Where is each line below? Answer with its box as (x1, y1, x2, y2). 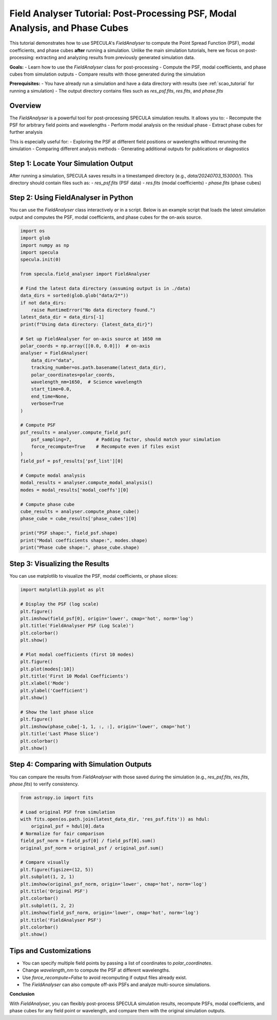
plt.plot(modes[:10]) (20, 666, 75, 672)
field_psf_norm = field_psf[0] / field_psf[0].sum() (20, 838, 156, 844)
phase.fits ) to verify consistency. (9, 781, 79, 787)
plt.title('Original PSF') (20, 888, 88, 894)
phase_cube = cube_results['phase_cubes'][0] (20, 516, 137, 522)
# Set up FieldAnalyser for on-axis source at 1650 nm (20, 336, 161, 342)
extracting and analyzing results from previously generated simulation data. (35, 55, 195, 61)
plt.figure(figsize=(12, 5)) (20, 867, 94, 872)
